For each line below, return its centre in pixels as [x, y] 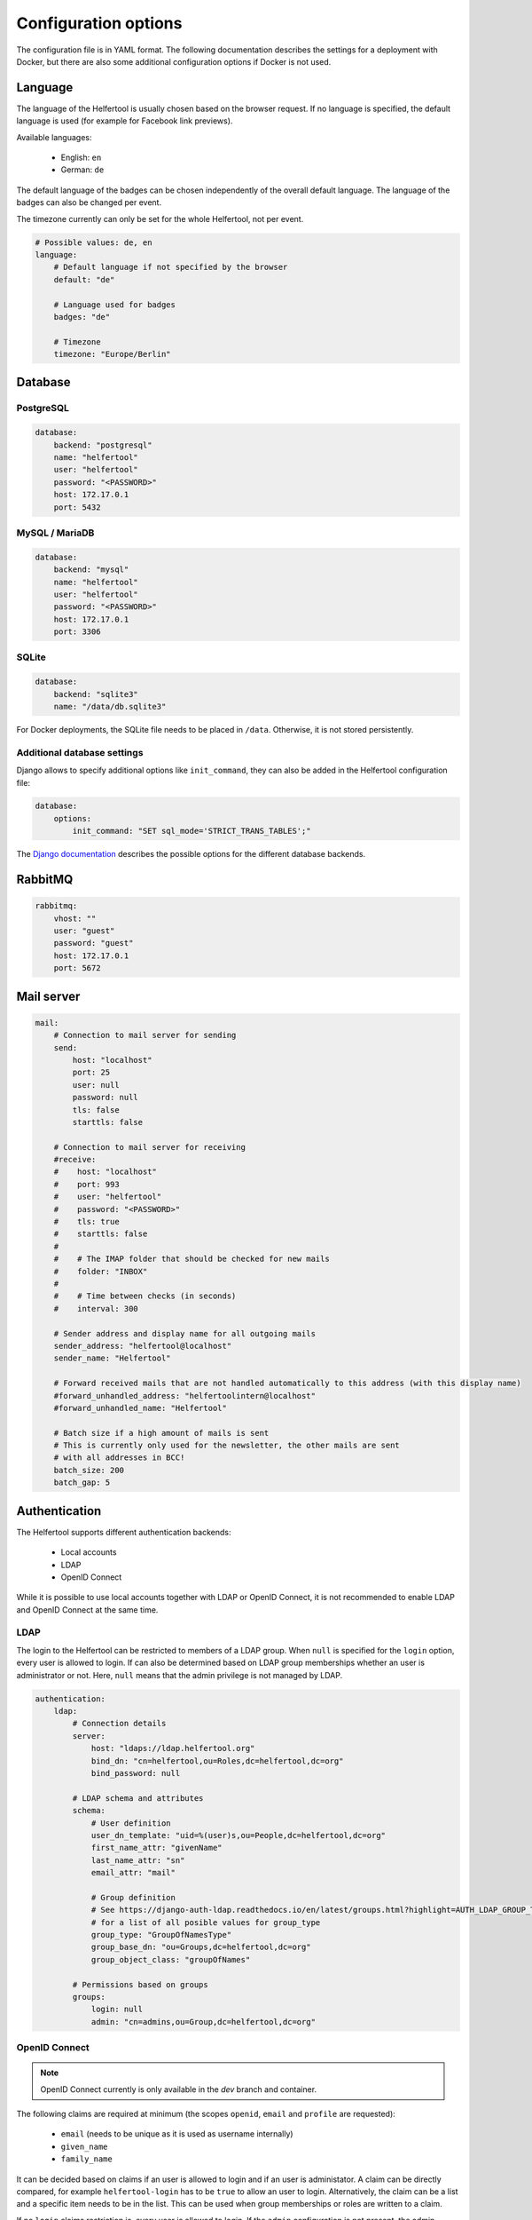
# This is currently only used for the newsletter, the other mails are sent [227, 1446]
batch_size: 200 [89, 1470]
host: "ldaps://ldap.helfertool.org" [173, 1748]
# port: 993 [86, 1184]
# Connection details [119, 1724]
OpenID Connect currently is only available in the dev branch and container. [179, 2089]
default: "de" [84, 279]
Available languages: [54, 137]
